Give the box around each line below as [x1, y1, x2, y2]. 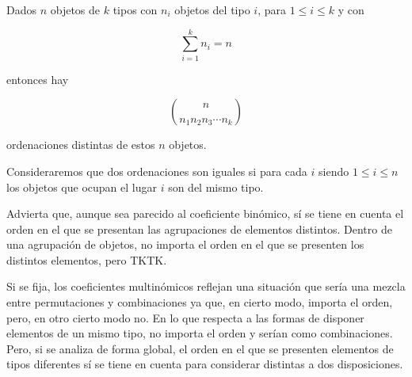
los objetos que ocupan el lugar [6, 178, 157, 195]
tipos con [113, 2, 158, 17]
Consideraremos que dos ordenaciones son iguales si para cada [6, 162, 307, 179]
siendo [319, 162, 349, 179]
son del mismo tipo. [168, 178, 264, 195]
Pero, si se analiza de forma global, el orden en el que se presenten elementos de [6, 340, 394, 356]
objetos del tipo [174, 2, 250, 17]
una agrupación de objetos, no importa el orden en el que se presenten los [6, 236, 364, 253]
